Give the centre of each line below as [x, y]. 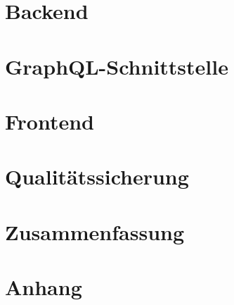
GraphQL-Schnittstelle [117, 66]
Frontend [50, 121]
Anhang [44, 287]
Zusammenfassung [95, 231]
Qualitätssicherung [97, 176]
